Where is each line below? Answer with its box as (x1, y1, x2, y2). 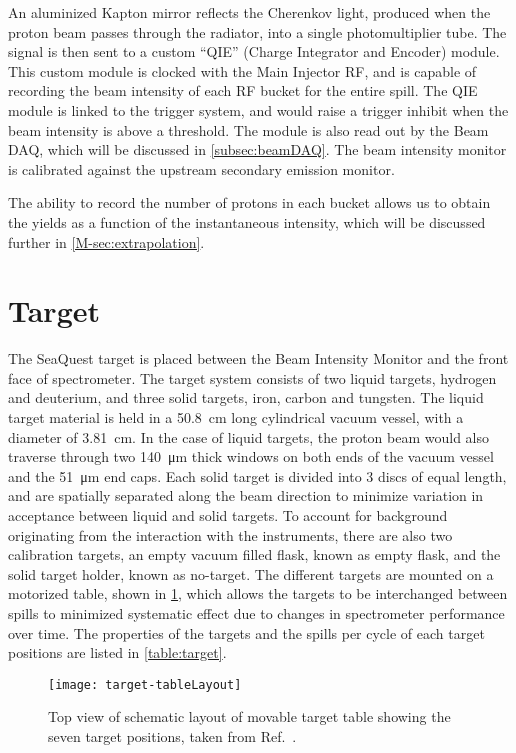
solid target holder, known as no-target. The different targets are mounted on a (8, 563, 494, 584)
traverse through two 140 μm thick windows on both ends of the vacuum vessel (8, 446, 494, 467)
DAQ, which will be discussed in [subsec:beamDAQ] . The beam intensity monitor (8, 139, 507, 160)
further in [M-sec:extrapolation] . (8, 231, 205, 252)
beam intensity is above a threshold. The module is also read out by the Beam (8, 119, 489, 140)
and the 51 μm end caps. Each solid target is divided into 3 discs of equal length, (8, 465, 507, 486)
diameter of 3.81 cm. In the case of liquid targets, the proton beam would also (8, 426, 489, 447)
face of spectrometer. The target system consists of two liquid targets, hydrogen (8, 367, 497, 388)
